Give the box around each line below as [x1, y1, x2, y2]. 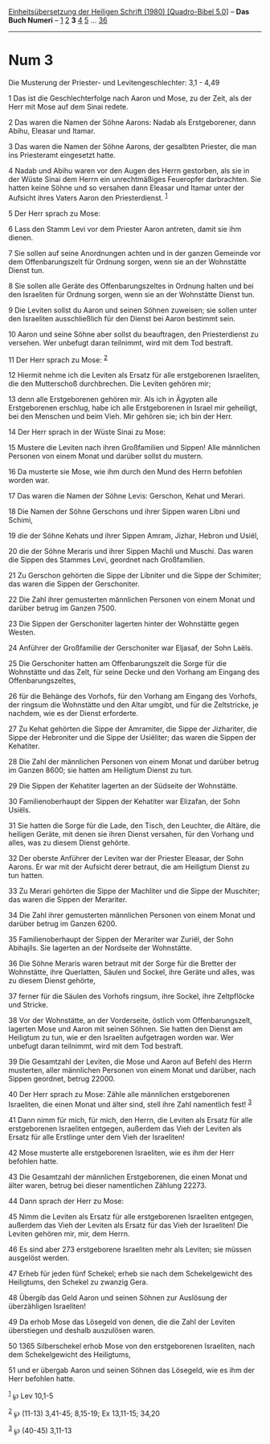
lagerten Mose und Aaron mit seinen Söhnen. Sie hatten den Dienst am [8, 1024, 243, 1034]
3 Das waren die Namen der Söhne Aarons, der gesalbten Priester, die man [8, 141, 257, 151]
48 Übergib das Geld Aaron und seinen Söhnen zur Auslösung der [8, 1293, 227, 1302]
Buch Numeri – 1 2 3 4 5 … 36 [8, 15, 108, 25]
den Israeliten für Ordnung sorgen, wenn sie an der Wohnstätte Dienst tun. [8, 289, 255, 299]
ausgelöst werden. [8, 1252, 70, 1263]
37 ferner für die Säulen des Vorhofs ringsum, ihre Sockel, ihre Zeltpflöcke [8, 991, 255, 1001]
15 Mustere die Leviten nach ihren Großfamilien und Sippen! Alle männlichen [8, 443, 261, 453]
